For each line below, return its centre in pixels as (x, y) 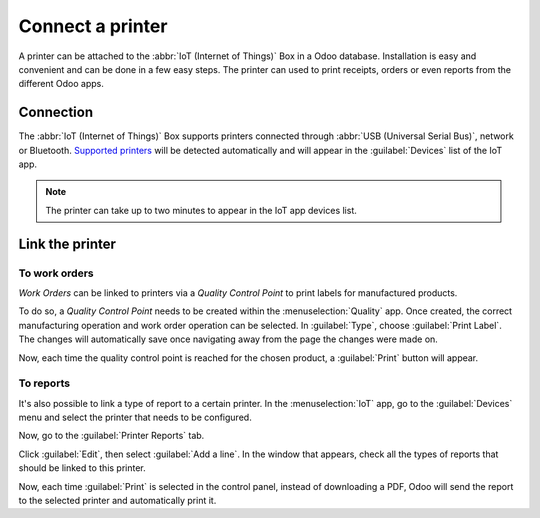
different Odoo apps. (61, 84)
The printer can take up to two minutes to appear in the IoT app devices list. (201, 210)
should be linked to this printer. (82, 468)
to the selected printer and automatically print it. (117, 500)
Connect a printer (93, 26)
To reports (44, 383)
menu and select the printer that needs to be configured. (135, 417)
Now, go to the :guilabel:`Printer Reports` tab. (111, 436)
